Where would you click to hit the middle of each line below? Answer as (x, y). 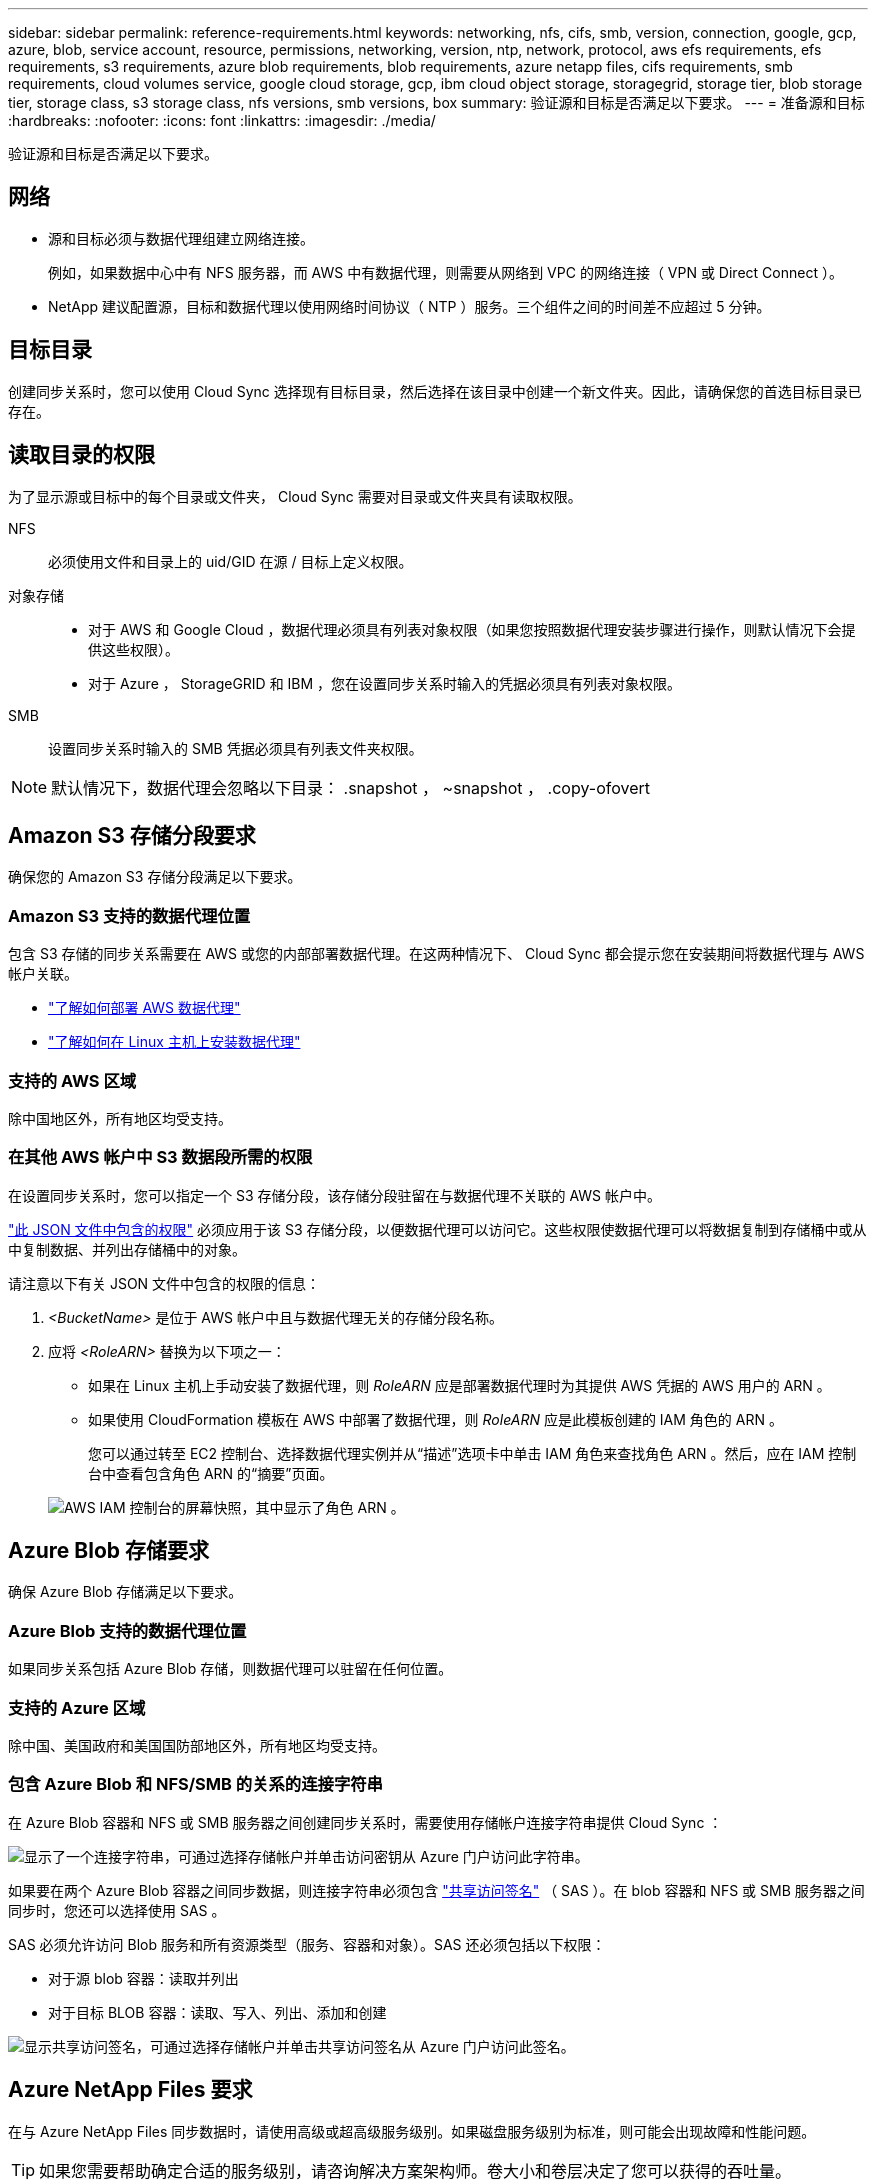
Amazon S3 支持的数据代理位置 (129, 915)
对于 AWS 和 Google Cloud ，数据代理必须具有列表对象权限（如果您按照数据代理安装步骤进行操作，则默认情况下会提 (472, 629)
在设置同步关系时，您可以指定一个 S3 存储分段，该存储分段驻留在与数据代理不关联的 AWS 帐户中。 (335, 1195)
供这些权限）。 (133, 649)
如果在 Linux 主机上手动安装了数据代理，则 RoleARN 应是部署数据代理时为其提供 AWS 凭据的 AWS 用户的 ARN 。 (459, 1385)
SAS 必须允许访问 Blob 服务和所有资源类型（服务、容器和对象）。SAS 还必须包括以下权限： (307, 1944)
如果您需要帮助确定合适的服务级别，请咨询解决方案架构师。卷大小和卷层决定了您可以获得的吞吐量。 (415, 2170)
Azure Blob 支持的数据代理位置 (127, 1630)
